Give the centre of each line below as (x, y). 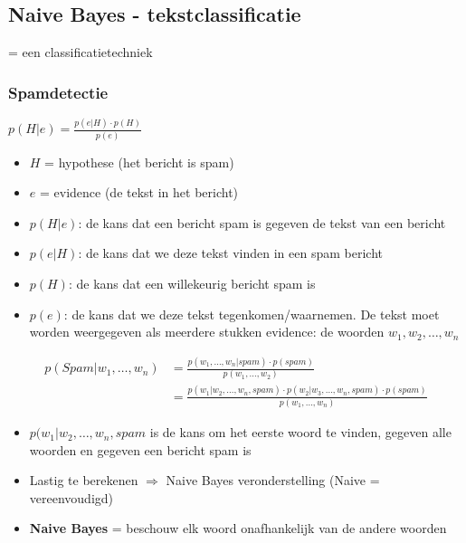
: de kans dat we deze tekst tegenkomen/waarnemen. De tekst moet (252, 314)
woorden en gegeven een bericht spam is (140, 449)
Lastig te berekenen (84, 480)
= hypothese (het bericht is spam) (139, 162)
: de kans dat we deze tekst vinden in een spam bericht (231, 253)
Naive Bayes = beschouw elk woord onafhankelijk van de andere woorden (238, 528)
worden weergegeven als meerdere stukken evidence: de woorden (207, 332)
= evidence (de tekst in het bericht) (139, 192)
